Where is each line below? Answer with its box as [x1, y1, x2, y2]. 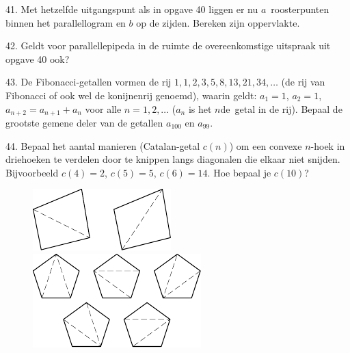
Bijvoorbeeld [5, 165, 59, 179]
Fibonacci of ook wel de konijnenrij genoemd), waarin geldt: [5, 88, 257, 102]
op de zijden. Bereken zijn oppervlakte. [136, 15, 300, 29]
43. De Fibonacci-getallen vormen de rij [5, 75, 172, 89]
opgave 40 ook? [5, 51, 70, 66]
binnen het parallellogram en [5, 15, 126, 29]
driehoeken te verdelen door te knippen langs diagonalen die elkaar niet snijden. [5, 152, 340, 166]
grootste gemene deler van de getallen [5, 116, 163, 130]
